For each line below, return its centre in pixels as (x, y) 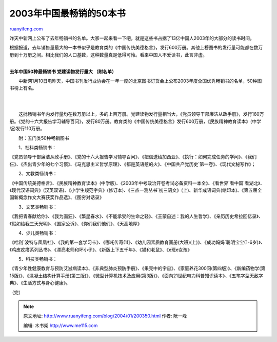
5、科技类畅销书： (38, 259)
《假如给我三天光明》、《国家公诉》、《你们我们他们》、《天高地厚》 (76, 223)
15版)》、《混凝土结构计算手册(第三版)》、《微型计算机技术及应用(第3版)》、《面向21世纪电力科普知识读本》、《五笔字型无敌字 (136, 276)
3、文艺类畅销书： (38, 207)
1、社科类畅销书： (37, 148)
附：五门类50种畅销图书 (44, 138)
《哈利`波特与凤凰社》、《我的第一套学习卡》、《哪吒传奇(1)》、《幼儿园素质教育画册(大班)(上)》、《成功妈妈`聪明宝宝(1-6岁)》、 (137, 242)
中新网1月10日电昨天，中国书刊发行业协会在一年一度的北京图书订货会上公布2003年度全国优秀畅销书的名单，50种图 (140, 81)
